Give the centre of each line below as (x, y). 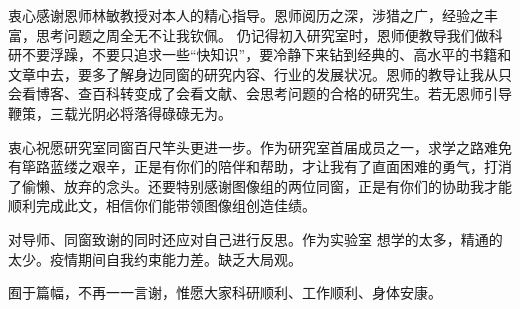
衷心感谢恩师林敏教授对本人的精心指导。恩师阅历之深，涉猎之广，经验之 (246, 15)
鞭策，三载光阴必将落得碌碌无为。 (120, 112)
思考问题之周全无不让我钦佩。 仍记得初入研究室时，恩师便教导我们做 (262, 34)
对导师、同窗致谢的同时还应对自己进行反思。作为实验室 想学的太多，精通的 (255, 238)
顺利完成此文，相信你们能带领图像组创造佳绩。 (162, 205)
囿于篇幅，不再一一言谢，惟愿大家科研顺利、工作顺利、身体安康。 (225, 292)
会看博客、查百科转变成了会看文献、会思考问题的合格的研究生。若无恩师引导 (260, 93)
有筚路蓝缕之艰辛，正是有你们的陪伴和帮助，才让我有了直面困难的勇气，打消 (260, 166)
